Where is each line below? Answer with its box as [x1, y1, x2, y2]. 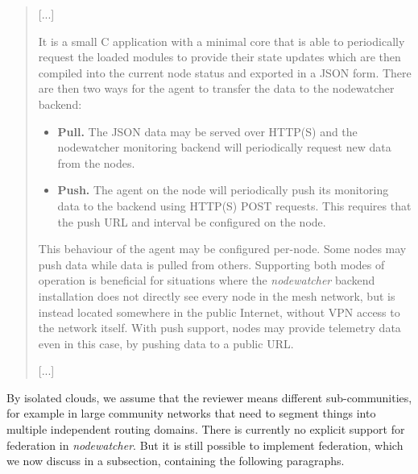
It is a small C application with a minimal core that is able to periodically [38, 32, 405, 49]
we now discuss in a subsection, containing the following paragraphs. [6, 452, 345, 469]
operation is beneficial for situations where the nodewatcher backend [38, 272, 375, 289]
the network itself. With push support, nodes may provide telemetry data [38, 319, 401, 336]
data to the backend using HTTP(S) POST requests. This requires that [57, 197, 412, 214]
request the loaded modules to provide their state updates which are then [38, 48, 401, 65]
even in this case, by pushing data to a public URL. [38, 335, 294, 351]
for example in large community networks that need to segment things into [6, 405, 376, 422]
